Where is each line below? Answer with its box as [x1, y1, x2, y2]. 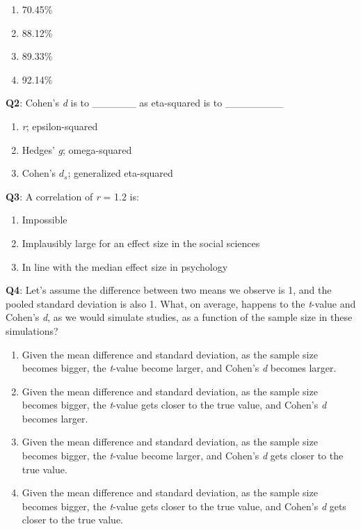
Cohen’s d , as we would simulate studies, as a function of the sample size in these [6, 310, 353, 324]
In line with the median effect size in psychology [22, 259, 228, 274]
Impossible [22, 212, 67, 227]
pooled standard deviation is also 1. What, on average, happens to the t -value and [6, 296, 356, 310]
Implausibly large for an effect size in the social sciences [22, 235, 260, 250]
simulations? [6, 323, 58, 338]
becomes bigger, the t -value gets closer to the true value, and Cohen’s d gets [22, 498, 346, 513]
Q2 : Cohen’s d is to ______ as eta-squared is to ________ [6, 95, 284, 110]
